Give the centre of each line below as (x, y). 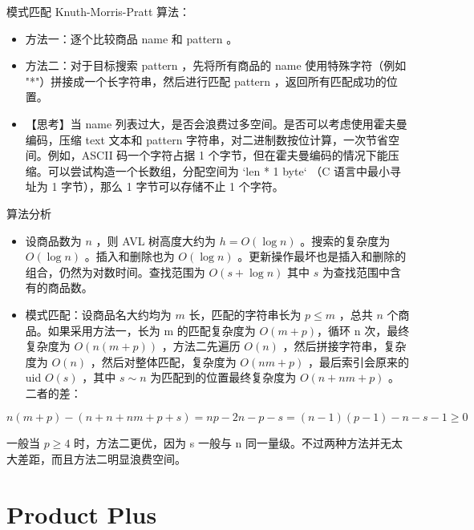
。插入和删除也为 (130, 256)
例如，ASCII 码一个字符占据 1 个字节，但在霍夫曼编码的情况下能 (218, 155)
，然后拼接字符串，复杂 (344, 346)
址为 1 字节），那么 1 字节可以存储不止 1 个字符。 (154, 186)
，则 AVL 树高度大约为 (156, 240)
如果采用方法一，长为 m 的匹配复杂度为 (152, 330)
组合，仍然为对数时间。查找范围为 (115, 271)
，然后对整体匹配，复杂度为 (163, 361)
